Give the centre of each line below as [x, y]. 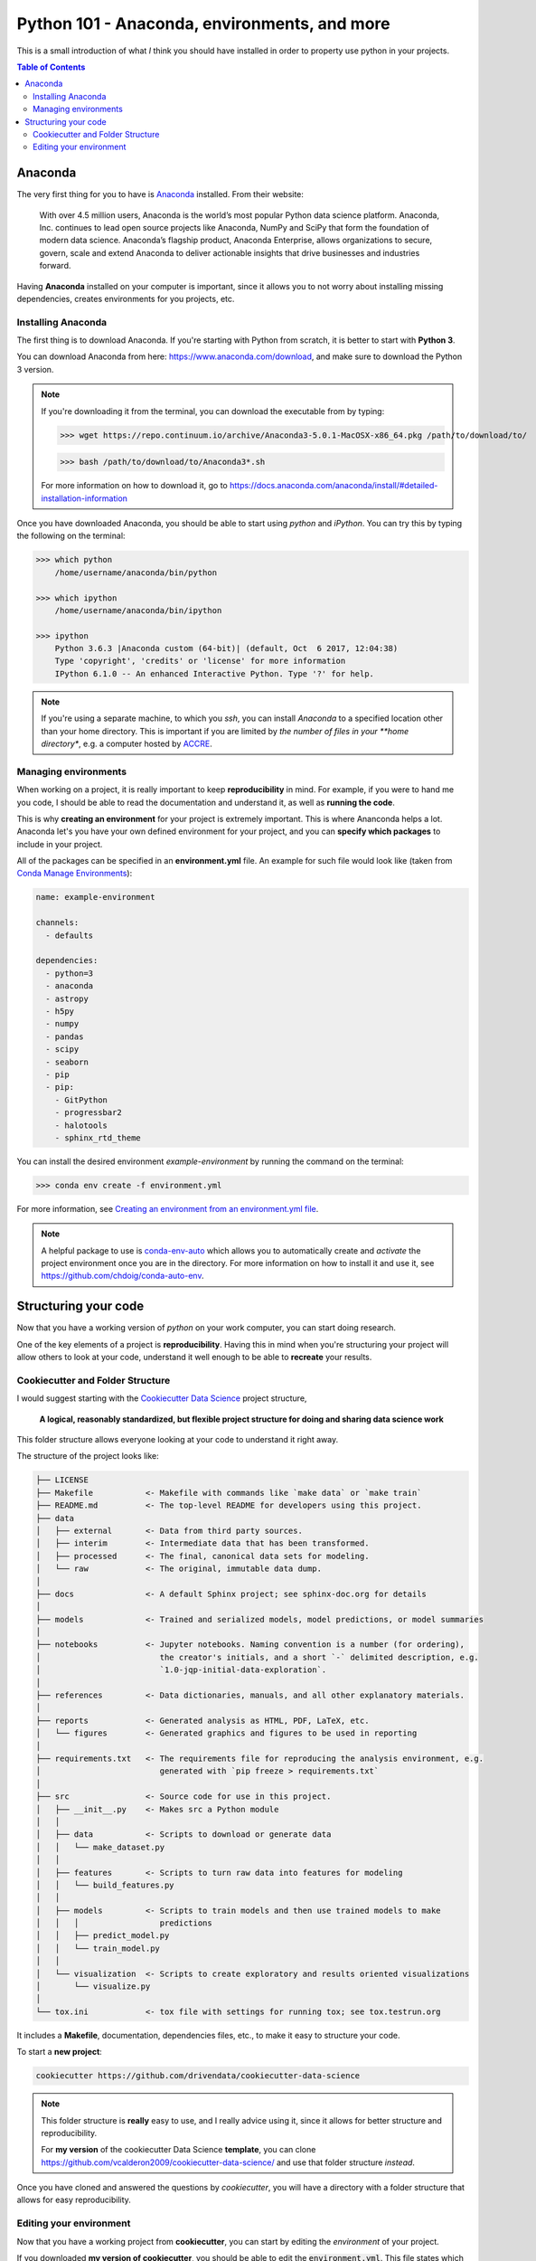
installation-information [85, 498]
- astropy [67, 998]
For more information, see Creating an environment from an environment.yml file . [168, 1208]
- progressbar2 [88, 1113]
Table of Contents [51, 67]
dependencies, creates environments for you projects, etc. [126, 298]
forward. [55, 266]
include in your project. [60, 844]
